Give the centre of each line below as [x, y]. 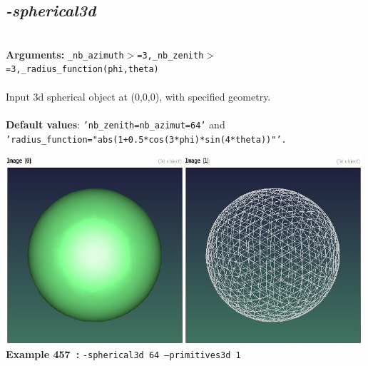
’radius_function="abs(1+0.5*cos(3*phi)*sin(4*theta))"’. [146, 139]
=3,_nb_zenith [170, 55]
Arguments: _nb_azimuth [65, 54]
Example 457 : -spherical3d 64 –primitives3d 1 [123, 354]
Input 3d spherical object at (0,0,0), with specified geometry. [138, 96]
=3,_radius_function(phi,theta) [82, 70]
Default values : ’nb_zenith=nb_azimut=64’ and [116, 124]
